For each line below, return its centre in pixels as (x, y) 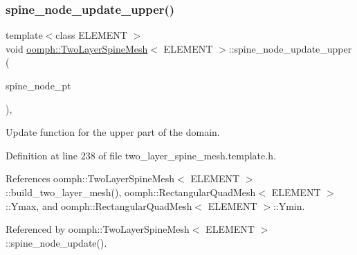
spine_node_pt (38, 85)
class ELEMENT (91, 35)
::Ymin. (289, 205)
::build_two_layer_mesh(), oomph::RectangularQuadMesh (131, 192)
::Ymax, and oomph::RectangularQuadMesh (99, 205)
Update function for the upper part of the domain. (113, 132)
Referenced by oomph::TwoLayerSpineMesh (98, 229)
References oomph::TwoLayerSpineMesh (90, 178)
